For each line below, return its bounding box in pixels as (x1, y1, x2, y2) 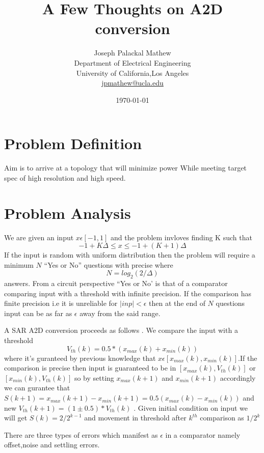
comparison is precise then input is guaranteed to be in (4, 362, 176, 373)
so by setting (74, 372, 114, 383)
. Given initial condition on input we (134, 402, 248, 413)
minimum (4, 259, 34, 270)
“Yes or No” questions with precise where (44, 259, 173, 270)
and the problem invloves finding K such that (110, 232, 252, 242)
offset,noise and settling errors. (4, 439, 100, 450)
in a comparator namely (165, 429, 241, 440)
